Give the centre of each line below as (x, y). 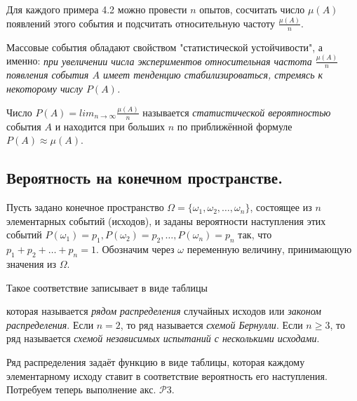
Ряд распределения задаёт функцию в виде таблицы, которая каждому (156, 361)
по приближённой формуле (235, 126)
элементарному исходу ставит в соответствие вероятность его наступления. (167, 375)
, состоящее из (281, 207)
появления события (48, 75)
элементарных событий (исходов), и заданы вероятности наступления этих (166, 220)
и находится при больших (110, 126)
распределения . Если (50, 324)
